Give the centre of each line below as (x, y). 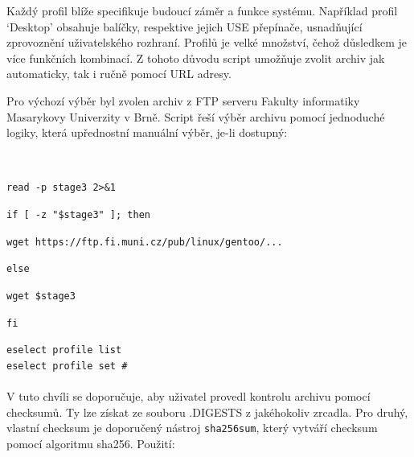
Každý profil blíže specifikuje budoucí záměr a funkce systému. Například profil (202, 10)
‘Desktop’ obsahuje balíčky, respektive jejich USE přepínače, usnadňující (184, 26)
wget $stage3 (41, 296)
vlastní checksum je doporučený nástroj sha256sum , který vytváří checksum (192, 428)
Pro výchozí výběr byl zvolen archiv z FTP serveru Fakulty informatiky (183, 100)
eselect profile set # (67, 366)
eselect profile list (64, 350)
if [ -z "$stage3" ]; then (78, 215)
